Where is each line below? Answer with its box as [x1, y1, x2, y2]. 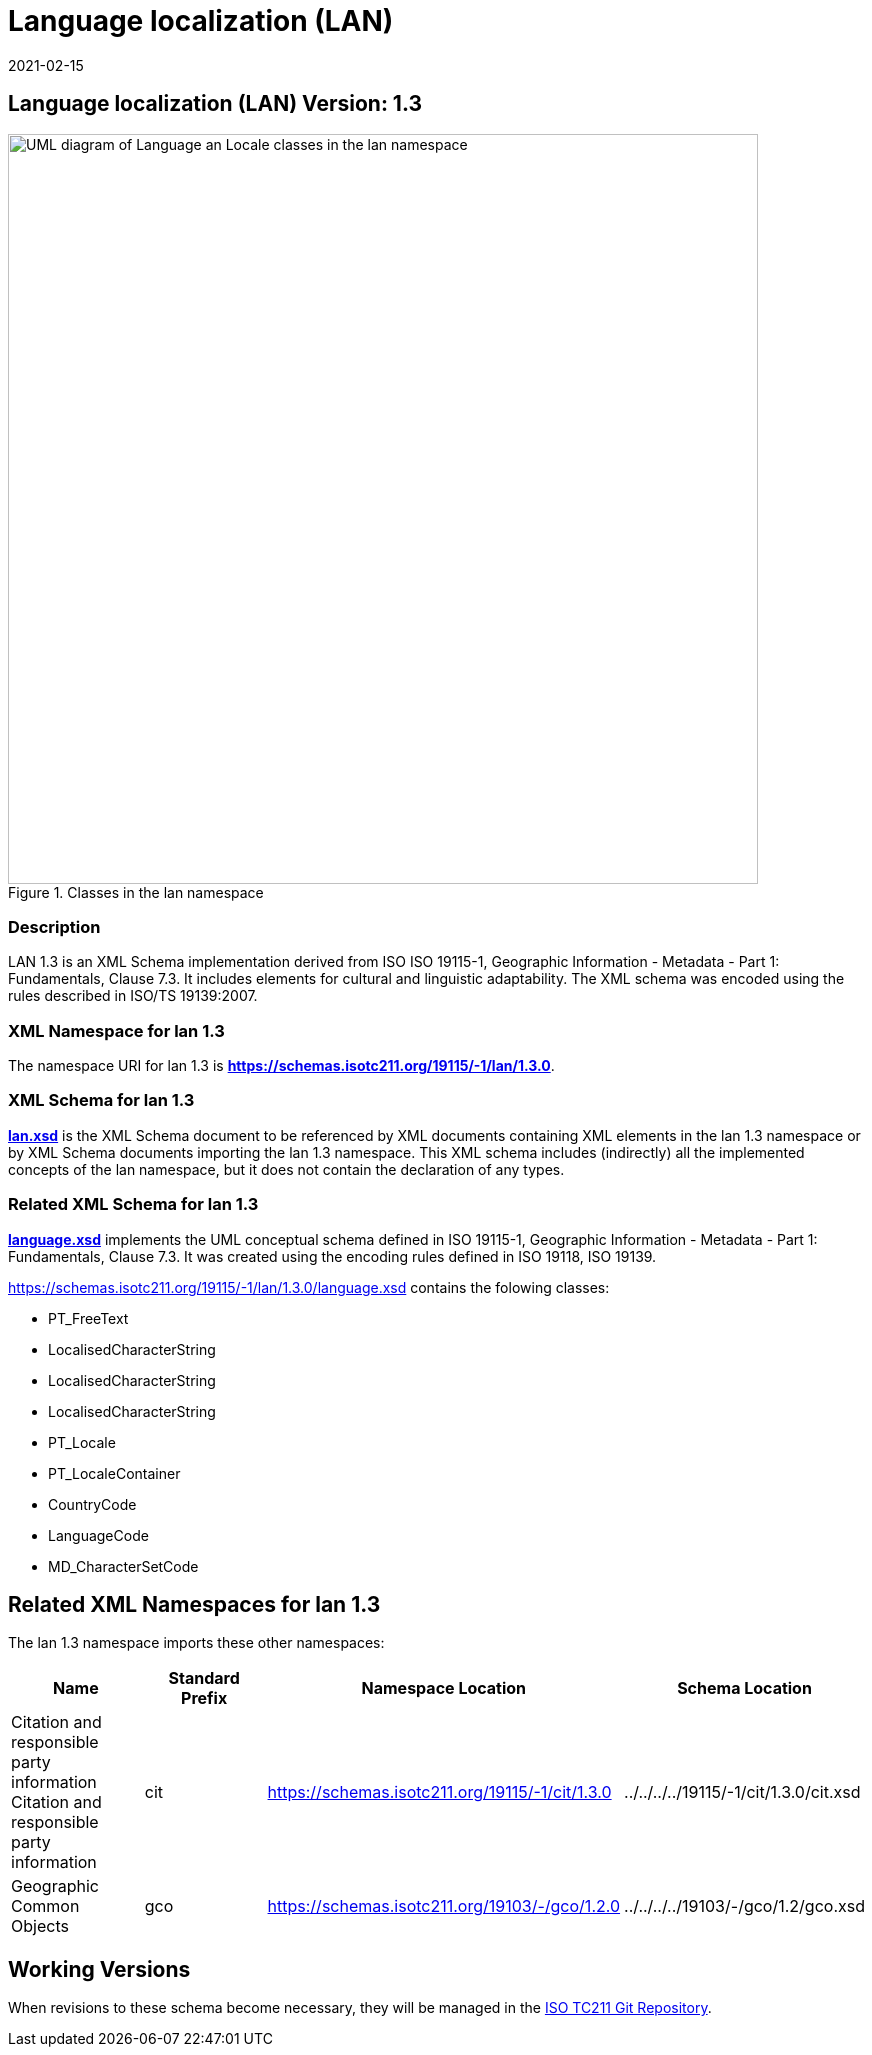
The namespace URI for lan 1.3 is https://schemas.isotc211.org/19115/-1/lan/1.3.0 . [8, 1057, 555, 1075]
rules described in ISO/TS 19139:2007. [8, 987, 258, 1005]
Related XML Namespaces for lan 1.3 [8, 1592, 381, 1618]
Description [8, 916, 101, 937]
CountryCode [48, 1495, 137, 1513]
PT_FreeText [48, 1309, 129, 1327]
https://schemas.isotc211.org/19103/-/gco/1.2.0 [267, 1896, 621, 1917]
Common [11, 1896, 80, 1917]
